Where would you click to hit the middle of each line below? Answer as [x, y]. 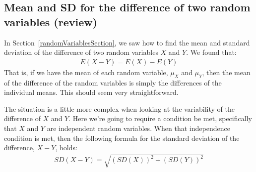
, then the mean [226, 72]
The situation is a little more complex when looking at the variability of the [119, 108]
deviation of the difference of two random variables [81, 52]
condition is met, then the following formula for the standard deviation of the [122, 138]
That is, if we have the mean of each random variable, [86, 72]
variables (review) [51, 21]
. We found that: [211, 52]
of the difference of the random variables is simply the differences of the [113, 82]
